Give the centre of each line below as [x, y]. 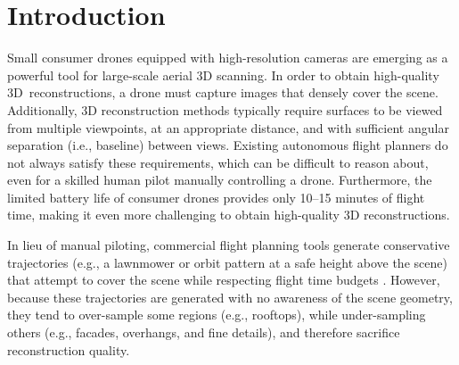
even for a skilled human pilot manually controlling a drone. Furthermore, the [220, 180]
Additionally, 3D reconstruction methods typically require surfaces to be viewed [225, 109]
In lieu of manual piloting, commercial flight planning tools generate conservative [229, 245]
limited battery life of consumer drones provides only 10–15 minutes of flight [216, 197]
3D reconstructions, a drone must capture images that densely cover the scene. [223, 92]
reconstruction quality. [69, 349]
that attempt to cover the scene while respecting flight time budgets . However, [224, 280]
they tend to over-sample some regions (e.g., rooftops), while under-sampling [217, 315]
